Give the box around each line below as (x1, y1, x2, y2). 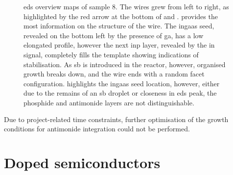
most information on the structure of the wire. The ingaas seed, (23, 21, 214, 31)
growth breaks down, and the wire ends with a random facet (23, 69, 205, 79)
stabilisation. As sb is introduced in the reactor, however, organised (23, 59, 226, 69)
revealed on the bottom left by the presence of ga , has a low (23, 30, 204, 40)
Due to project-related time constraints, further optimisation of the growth (4, 114, 229, 124)
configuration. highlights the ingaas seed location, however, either (23, 78, 220, 88)
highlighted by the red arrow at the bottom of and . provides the (23, 11, 218, 21)
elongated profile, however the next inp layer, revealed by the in (23, 40, 215, 50)
